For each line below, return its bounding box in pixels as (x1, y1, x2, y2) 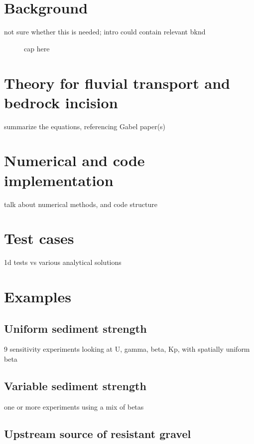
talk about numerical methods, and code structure (4, 199, 157, 209)
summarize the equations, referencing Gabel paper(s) (4, 121, 166, 131)
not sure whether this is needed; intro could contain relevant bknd (4, 26, 206, 37)
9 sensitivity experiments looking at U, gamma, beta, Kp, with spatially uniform (4, 344, 250, 354)
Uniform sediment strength (4, 320, 147, 336)
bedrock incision (4, 92, 118, 112)
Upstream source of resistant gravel (4, 426, 191, 441)
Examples (4, 286, 71, 307)
